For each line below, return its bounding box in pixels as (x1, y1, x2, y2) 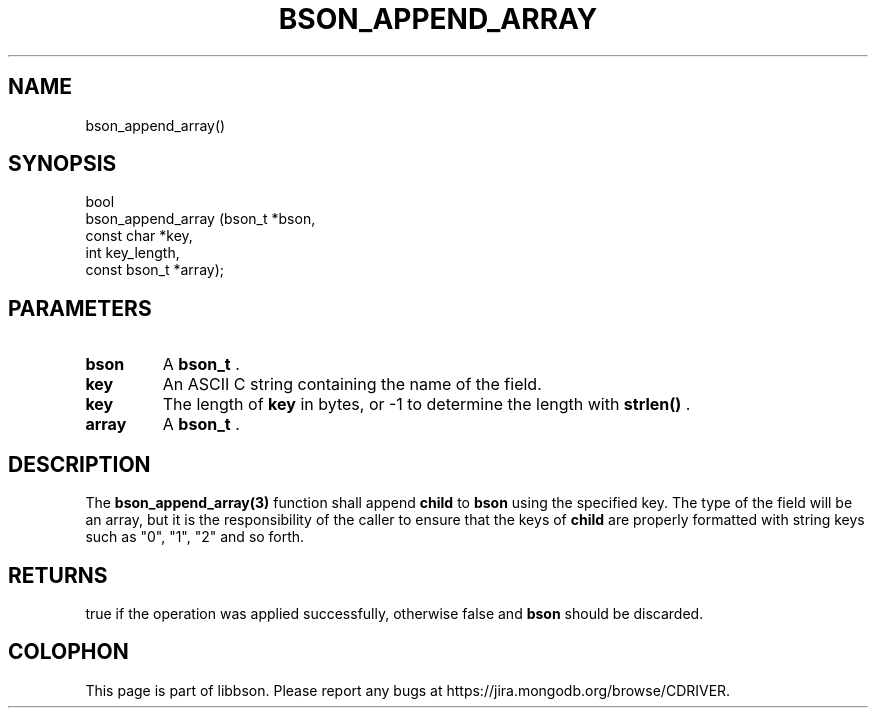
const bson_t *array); (85, 261, 224, 279)
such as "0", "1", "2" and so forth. (85, 528, 305, 546)
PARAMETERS (8, 295, 152, 321)
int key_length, (85, 244, 180, 262)
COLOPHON (8, 639, 129, 665)
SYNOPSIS (8, 151, 117, 177)
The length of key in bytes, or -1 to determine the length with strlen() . (162, 394, 691, 415)
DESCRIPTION (8, 451, 151, 477)
